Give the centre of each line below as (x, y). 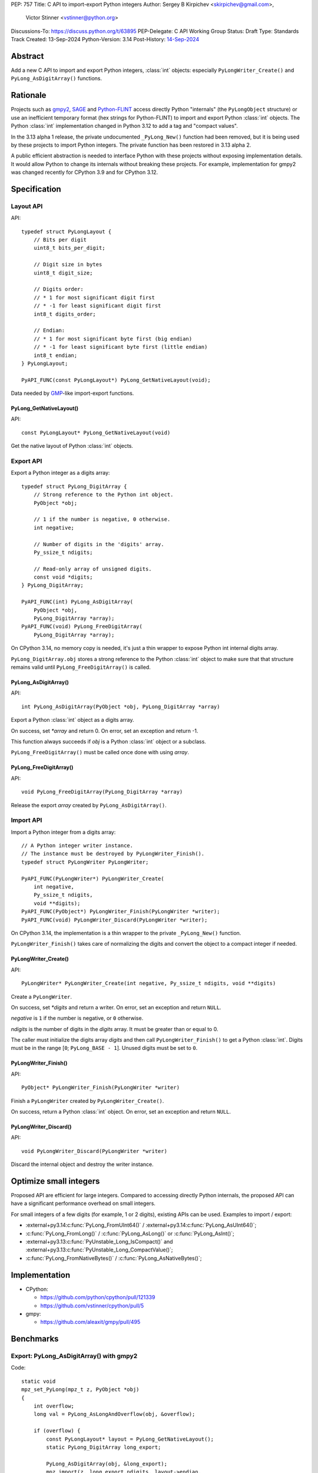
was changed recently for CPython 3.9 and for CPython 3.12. (85, 172)
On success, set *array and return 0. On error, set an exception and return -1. (105, 731)
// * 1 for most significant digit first (94, 297)
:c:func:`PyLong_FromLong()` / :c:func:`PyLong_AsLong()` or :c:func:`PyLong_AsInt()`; (130, 1233)
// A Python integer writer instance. (77, 846)
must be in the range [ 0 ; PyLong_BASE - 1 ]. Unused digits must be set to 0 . (104, 1048)
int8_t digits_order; (65, 314)
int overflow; (54, 1406)
